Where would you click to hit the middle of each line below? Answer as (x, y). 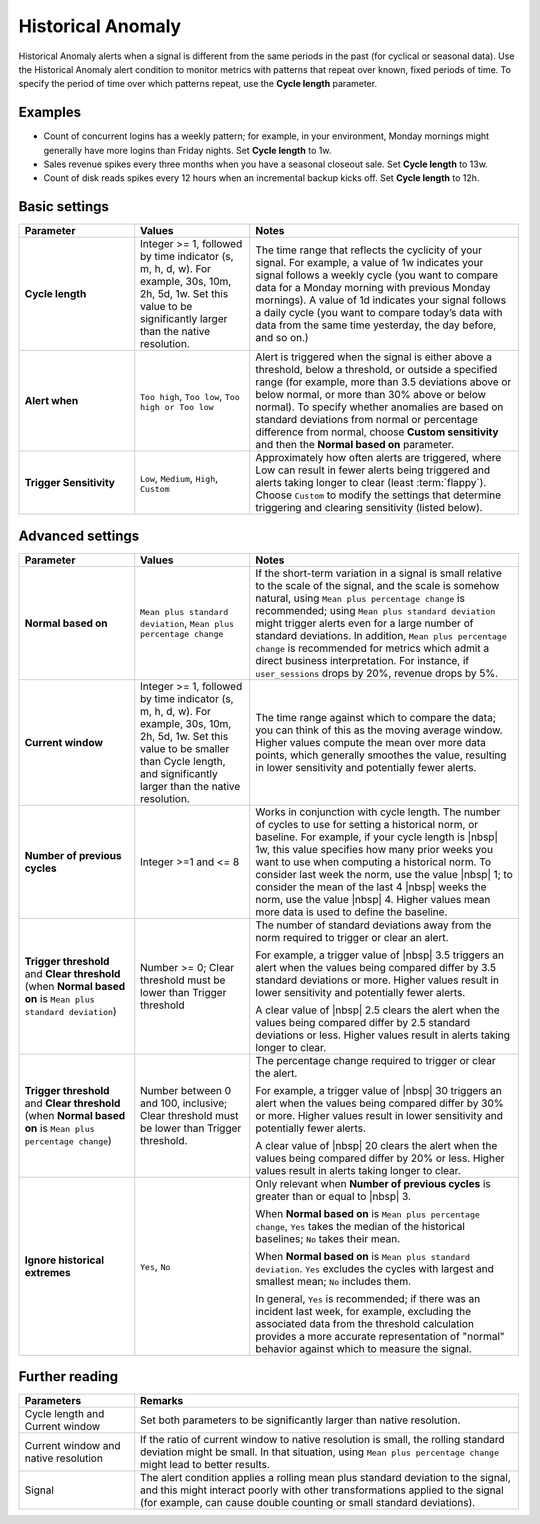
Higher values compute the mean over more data (371, 742)
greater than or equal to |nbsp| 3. (333, 1196)
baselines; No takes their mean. (327, 1238)
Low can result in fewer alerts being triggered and (372, 470)
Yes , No (155, 1266)
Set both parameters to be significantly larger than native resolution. (300, 1420)
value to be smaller (185, 748)
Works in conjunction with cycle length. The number (378, 812)
